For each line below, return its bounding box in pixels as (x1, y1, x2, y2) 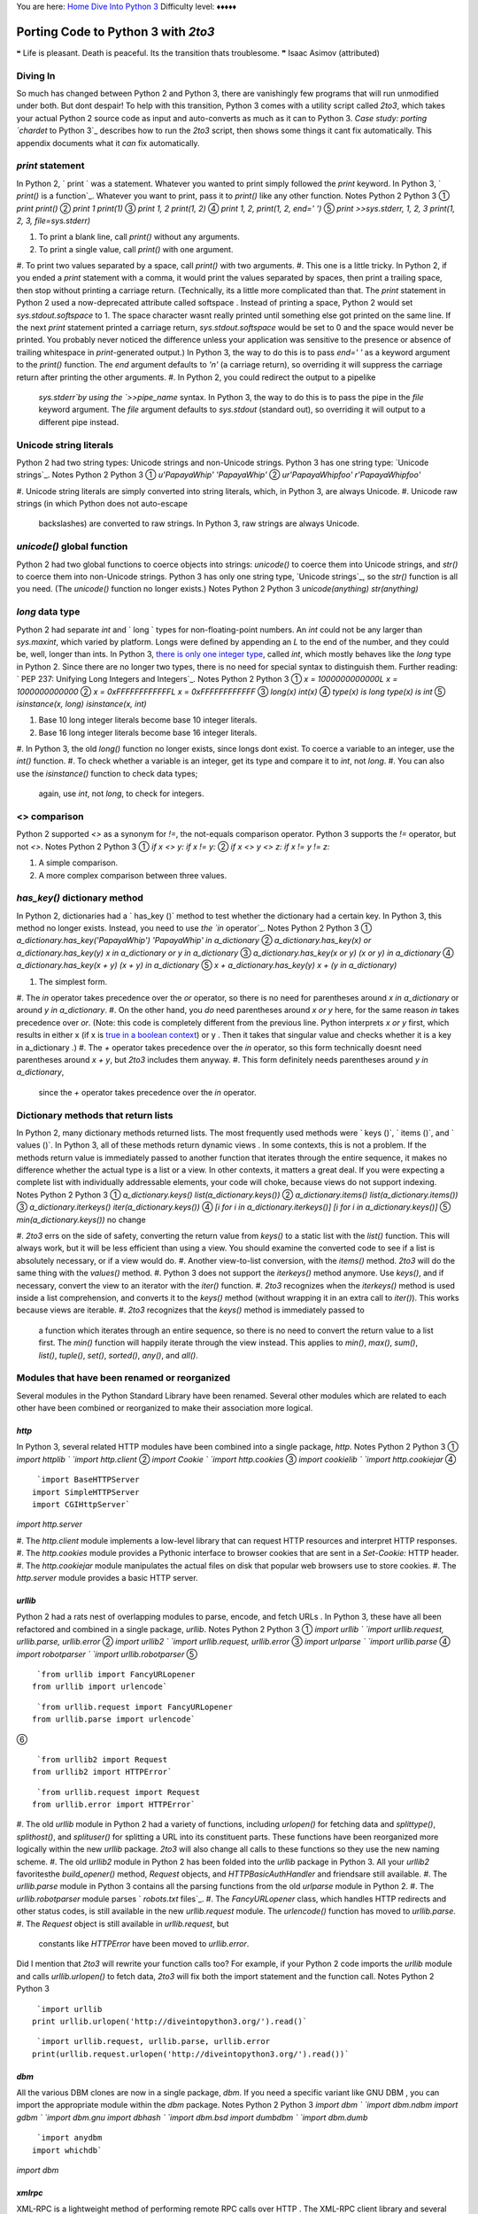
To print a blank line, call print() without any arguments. (38, 231, 241, 243)
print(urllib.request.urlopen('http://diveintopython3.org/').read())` (32, 2048, 350, 2059)
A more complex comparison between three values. (38, 870, 227, 880)
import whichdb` (32, 2145, 103, 2156)
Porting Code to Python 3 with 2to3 (16, 24, 215, 39)
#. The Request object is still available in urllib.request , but (16, 1918, 229, 1929)
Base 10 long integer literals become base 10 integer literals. (38, 715, 258, 725)
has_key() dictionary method (16, 892, 143, 904)
